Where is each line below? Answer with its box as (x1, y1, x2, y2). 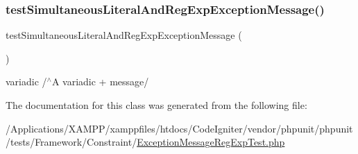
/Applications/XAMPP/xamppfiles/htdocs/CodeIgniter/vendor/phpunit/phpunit (6, 121, 353, 135)
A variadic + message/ (51, 74, 149, 89)
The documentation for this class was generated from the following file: (6, 98, 307, 112)
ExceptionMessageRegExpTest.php (137, 135, 285, 149)
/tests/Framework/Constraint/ (6, 135, 137, 149)
